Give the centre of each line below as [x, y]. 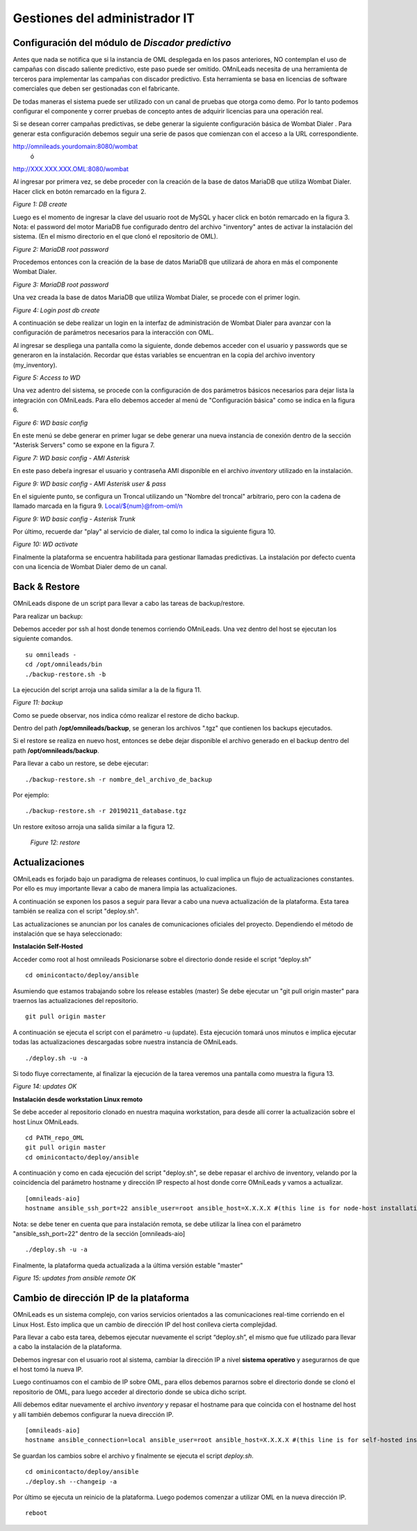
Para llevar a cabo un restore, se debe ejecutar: [81, 763]
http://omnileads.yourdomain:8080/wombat [75, 147]
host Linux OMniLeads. [46, 1122]
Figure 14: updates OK [45, 1087]
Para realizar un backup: [48, 616]
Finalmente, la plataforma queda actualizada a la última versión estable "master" [128, 1265]
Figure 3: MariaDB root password [61, 284]
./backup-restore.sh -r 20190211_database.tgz [106, 811]
